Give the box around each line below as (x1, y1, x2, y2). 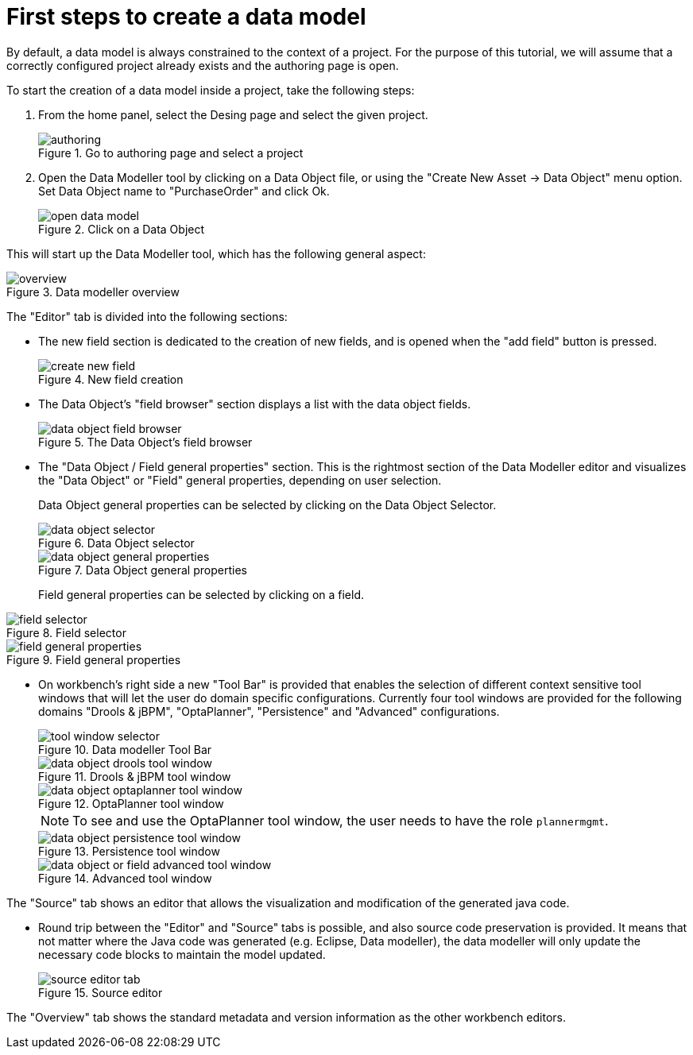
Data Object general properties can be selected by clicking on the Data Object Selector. (38, 497, 497, 512)
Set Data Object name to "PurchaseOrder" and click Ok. (38, 184, 330, 198)
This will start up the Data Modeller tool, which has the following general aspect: (6, 246, 426, 261)
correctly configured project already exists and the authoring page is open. (6, 58, 399, 72)
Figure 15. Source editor (38, 985, 163, 999)
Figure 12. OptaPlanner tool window (38, 796, 224, 810)
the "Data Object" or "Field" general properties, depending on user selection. (38, 473, 442, 487)
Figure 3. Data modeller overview (6, 284, 180, 299)
